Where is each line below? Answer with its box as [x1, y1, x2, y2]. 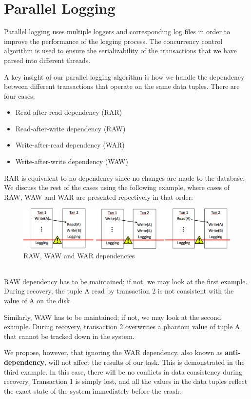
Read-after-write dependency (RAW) [15, 123, 126, 133]
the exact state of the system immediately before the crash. [4, 385, 181, 396]
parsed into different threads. [4, 55, 91, 65]
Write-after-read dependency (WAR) [15, 140, 125, 150]
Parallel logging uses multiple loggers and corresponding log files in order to [4, 26, 231, 37]
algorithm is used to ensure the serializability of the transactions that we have [4, 45, 237, 56]
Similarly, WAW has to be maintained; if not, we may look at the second [4, 312, 221, 322]
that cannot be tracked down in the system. [4, 331, 135, 341]
